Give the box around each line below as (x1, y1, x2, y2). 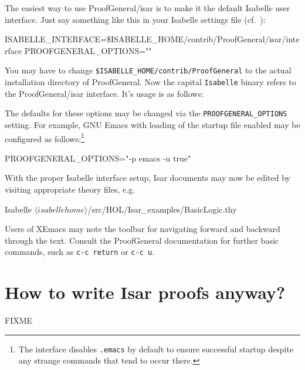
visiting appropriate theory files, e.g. (5, 183, 135, 195)
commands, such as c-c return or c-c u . (5, 245, 155, 258)
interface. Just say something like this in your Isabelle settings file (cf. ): (5, 13, 266, 25)
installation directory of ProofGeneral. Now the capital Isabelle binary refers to (5, 76, 296, 88)
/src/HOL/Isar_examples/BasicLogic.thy (87, 203, 237, 215)
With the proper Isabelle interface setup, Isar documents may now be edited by (5, 171, 290, 184)
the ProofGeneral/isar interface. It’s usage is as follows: (5, 87, 204, 99)
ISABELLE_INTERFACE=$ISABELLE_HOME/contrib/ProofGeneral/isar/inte (5, 33, 300, 45)
